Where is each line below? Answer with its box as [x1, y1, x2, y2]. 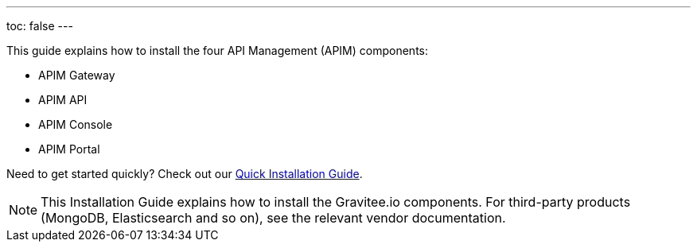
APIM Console [38, 118, 113, 131]
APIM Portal [38, 142, 100, 156]
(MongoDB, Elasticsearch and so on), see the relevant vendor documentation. [41, 210, 506, 226]
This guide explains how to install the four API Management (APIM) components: [6, 44, 428, 57]
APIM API [38, 93, 88, 107]
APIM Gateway [38, 68, 115, 82]
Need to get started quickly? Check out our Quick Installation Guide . [6, 167, 363, 180]
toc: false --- [6, 19, 73, 33]
